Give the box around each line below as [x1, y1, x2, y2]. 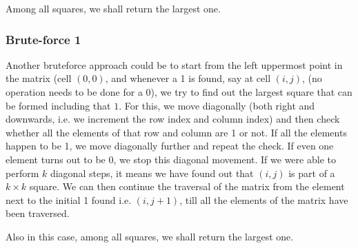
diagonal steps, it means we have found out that [50, 165, 254, 180]
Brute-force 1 [6, 30, 81, 48]
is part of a [288, 165, 335, 180]
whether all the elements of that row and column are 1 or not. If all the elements [6, 125, 347, 139]
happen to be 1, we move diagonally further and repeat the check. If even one [6, 138, 334, 153]
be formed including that [6, 98, 111, 112]
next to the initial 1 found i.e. [6, 192, 132, 207]
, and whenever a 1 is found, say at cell [105, 71, 271, 85]
